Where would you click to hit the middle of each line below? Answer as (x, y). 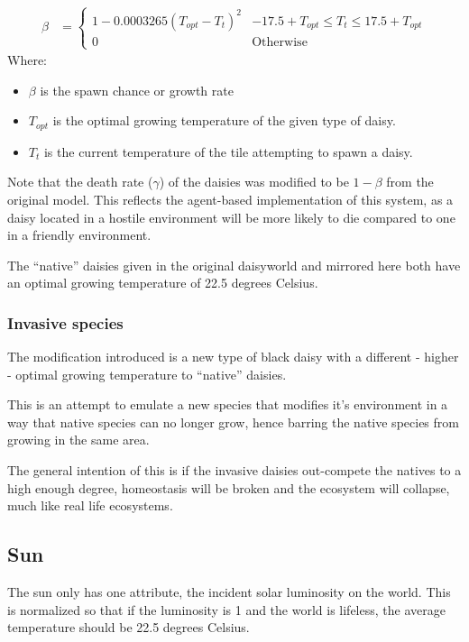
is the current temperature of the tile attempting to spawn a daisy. (228, 151)
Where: (27, 60)
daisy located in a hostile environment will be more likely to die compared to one (231, 217)
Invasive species (65, 322)
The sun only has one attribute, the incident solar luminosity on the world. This (229, 592)
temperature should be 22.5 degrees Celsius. (129, 627)
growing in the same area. (78, 440)
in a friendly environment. (79, 235)
